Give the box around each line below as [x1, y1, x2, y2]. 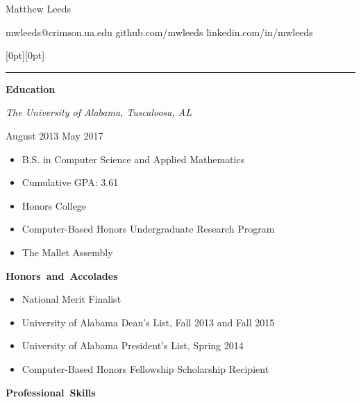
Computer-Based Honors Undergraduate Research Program [22, 221, 275, 236]
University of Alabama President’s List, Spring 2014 [22, 338, 244, 353]
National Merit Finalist [22, 292, 121, 306]
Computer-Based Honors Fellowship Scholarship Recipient [22, 361, 269, 376]
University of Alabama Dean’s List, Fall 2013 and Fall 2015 [22, 315, 275, 329]
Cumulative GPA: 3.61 [22, 175, 119, 190]
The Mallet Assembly [22, 244, 113, 259]
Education [6, 81, 56, 96]
